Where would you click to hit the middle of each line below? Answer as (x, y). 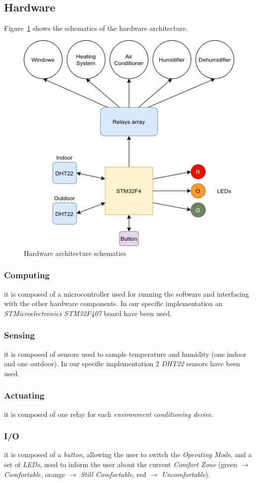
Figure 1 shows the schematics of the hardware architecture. (96, 28)
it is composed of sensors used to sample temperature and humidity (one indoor (125, 354)
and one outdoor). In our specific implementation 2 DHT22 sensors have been (122, 363)
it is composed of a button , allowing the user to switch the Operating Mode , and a (128, 454)
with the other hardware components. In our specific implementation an (113, 303)
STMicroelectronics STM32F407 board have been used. (88, 313)
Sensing (20, 335)
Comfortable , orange (35, 474)
